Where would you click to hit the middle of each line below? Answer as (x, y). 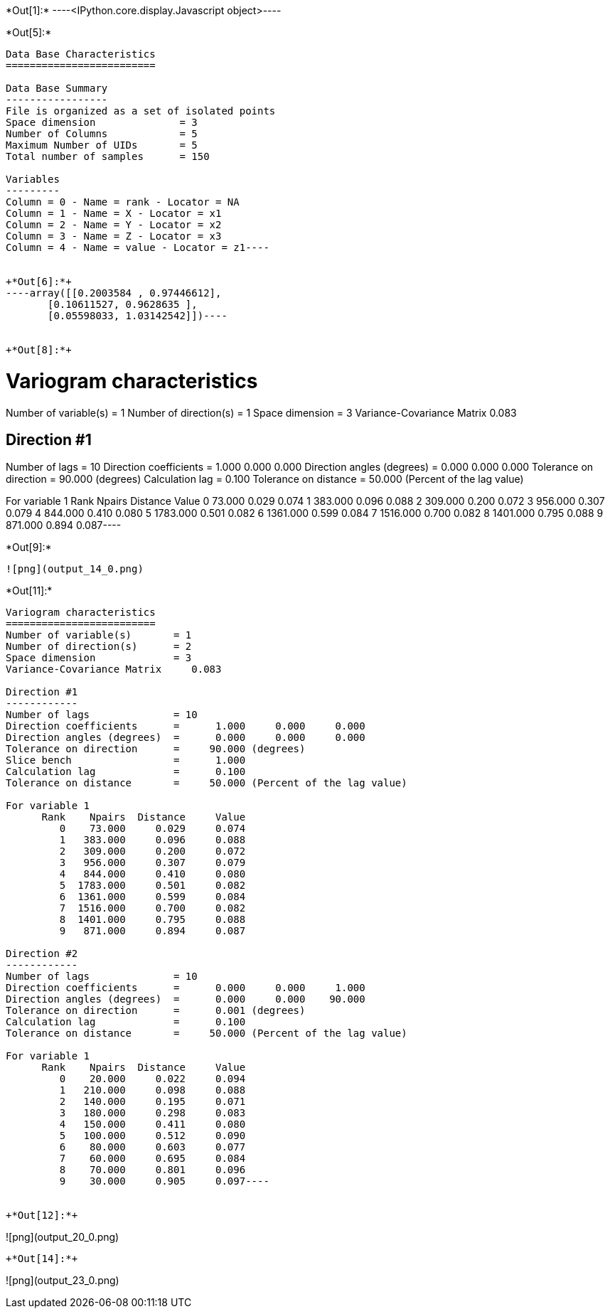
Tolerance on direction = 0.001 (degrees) (156, 1011)
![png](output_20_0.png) (63, 1237)
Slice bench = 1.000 (126, 760)
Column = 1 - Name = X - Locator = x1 (114, 213)
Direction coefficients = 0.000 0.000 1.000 (186, 988)
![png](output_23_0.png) (63, 1281)
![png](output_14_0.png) (75, 569)
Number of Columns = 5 (102, 134)
